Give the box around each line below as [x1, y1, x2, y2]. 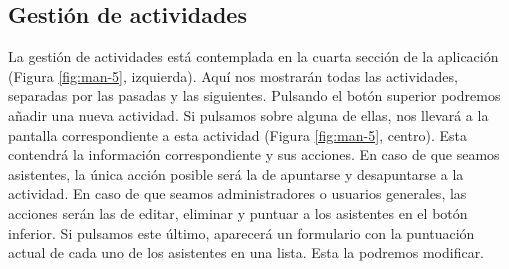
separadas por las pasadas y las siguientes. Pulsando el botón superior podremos [8, 85, 501, 106]
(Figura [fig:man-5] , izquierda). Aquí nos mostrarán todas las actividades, [8, 65, 458, 86]
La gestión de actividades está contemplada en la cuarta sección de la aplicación [8, 46, 499, 67]
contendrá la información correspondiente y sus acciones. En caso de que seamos [8, 144, 500, 165]
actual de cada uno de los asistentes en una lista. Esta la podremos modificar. [8, 242, 485, 263]
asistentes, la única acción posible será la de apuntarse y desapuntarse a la [8, 163, 464, 184]
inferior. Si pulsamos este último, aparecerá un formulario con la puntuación [8, 222, 475, 243]
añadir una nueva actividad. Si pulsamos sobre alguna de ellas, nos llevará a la [8, 104, 489, 125]
